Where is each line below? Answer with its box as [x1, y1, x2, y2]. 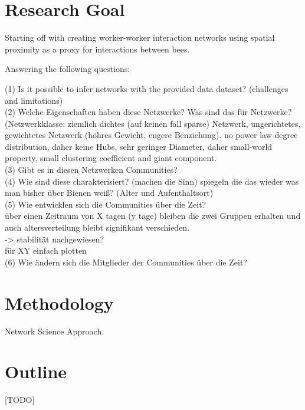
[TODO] [5, 393, 35, 406]
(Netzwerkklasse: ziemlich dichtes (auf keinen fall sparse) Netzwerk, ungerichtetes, [5, 117, 301, 129]
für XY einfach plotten [5, 244, 87, 257]
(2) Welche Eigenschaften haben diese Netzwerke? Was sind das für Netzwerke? [5, 106, 292, 118]
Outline [5, 359, 67, 383]
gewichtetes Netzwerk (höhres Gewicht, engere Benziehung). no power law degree [5, 129, 298, 141]
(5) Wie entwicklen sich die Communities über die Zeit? [5, 198, 206, 210]
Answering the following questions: [5, 63, 130, 75]
